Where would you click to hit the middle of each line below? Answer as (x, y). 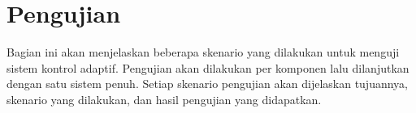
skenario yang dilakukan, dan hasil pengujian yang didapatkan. (164, 99)
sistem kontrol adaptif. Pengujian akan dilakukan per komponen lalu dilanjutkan (208, 67)
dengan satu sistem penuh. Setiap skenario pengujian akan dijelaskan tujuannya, (208, 84)
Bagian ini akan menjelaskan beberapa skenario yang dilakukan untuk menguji (203, 52)
